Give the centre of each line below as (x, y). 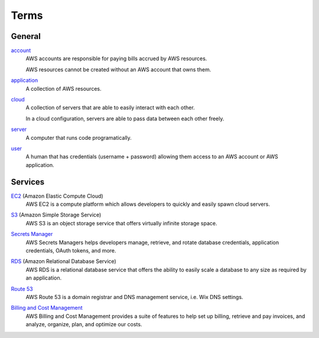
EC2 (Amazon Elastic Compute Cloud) (57, 196)
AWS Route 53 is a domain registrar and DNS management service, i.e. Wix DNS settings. (134, 297)
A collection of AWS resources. (64, 88)
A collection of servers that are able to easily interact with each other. (110, 108)
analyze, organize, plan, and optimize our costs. (84, 324)
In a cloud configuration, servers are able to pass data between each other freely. (125, 119)
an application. (44, 278)
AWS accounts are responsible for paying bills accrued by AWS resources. (116, 58)
